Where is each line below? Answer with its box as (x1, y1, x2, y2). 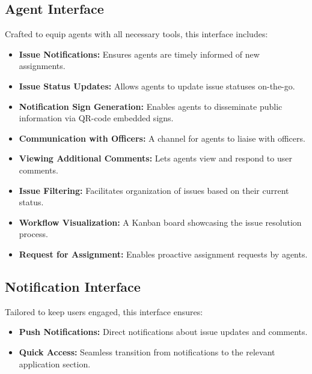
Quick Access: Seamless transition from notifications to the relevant (19, 345, 275, 358)
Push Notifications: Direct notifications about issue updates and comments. (19, 325, 308, 338)
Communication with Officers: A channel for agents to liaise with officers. (19, 131, 305, 144)
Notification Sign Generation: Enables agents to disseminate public (19, 100, 283, 112)
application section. (19, 357, 91, 370)
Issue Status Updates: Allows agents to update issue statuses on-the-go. (19, 79, 295, 92)
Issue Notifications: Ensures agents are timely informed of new (19, 47, 260, 60)
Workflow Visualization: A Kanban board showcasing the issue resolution (19, 216, 302, 228)
